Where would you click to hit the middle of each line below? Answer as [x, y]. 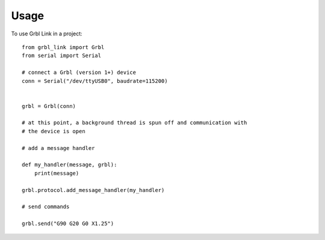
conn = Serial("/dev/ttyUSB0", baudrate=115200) [95, 81]
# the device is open [54, 131]
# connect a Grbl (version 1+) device [79, 73]
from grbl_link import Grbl [63, 47]
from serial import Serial [62, 56]
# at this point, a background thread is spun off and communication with [135, 123]
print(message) [57, 173]
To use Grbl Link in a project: [47, 34]
